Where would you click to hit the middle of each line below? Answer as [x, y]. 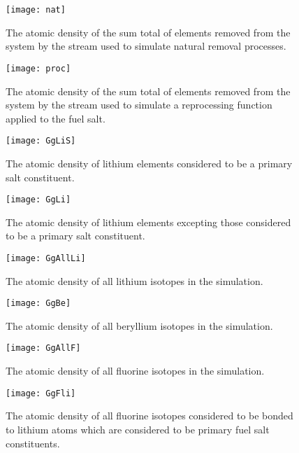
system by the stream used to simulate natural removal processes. [146, 46]
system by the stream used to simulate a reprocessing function [139, 105]
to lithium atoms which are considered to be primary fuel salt [138, 429]
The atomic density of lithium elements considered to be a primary [149, 163]
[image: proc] [38, 68]
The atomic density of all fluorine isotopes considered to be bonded [149, 416]
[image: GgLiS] [41, 141]
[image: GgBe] [38, 304]
